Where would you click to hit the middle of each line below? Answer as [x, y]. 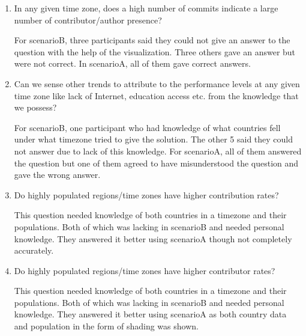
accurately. [34, 250]
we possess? [35, 107]
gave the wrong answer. [57, 175]
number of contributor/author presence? [88, 20]
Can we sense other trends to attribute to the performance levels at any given [157, 83]
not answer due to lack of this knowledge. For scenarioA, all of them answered [158, 151]
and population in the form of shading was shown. [106, 326]
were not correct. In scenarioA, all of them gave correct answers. [132, 63]
